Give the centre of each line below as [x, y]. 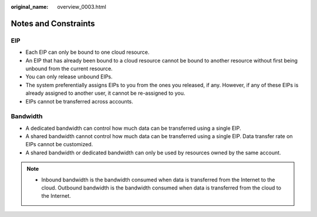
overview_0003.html [82, 7]
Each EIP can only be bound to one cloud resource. [87, 52]
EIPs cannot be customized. [59, 144]
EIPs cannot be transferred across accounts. [79, 101]
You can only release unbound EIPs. [69, 77]
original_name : [30, 7]
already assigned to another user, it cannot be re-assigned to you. [105, 93]
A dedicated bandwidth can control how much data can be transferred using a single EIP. [133, 128]
